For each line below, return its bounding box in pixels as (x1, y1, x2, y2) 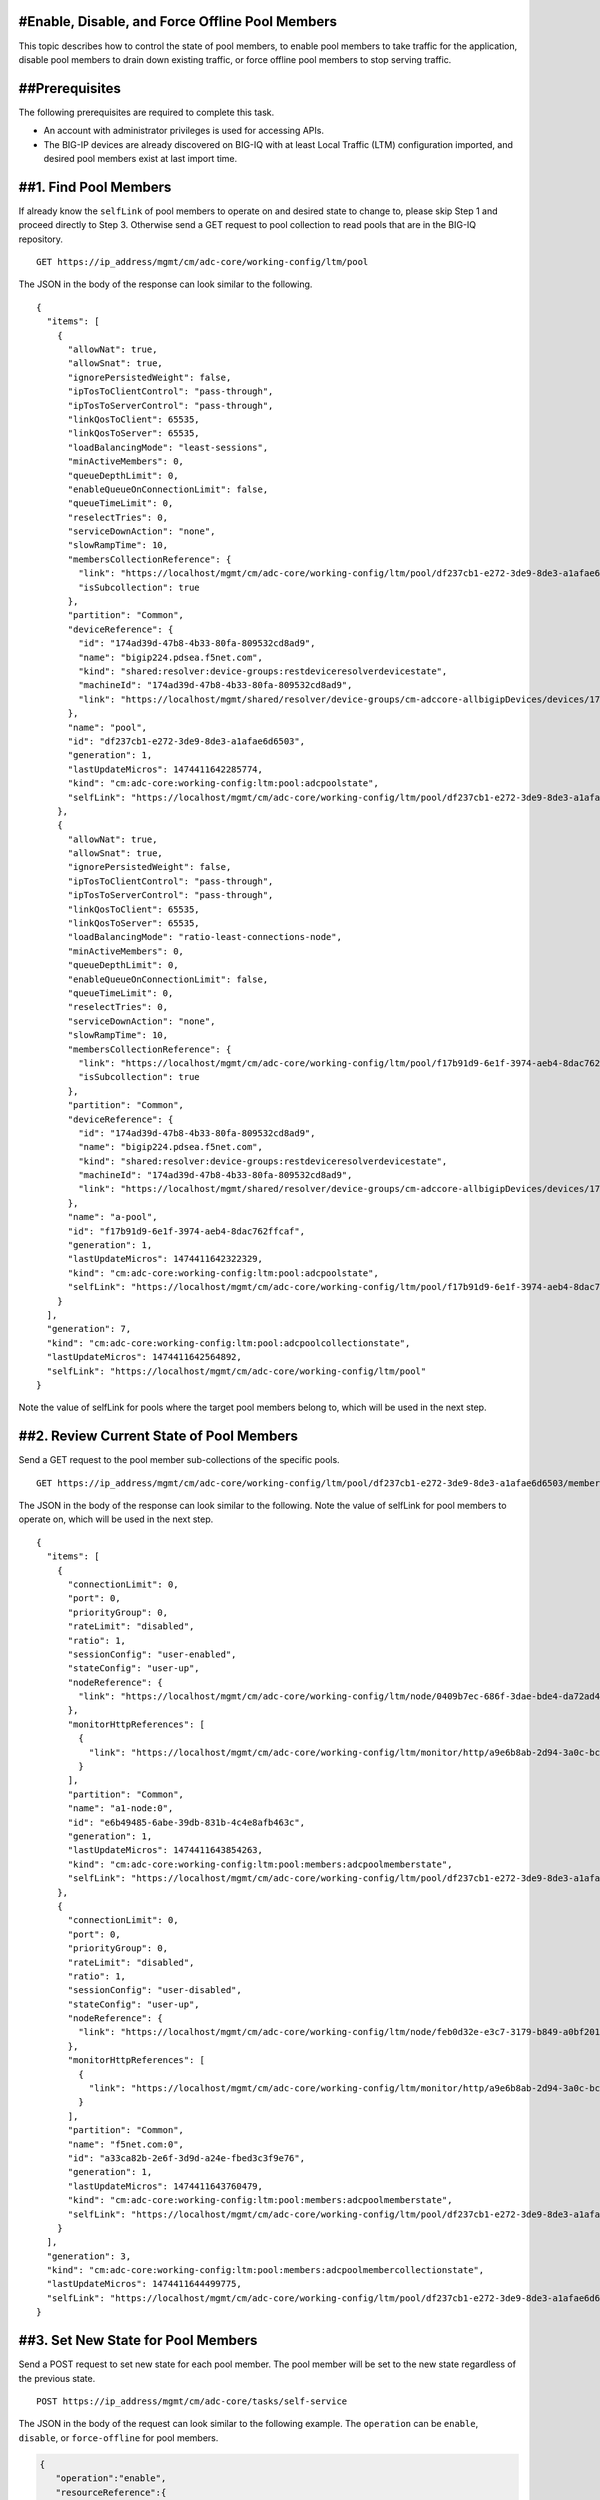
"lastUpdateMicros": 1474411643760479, (67, 2180, 264, 2192)
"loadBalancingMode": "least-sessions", (67, 441, 269, 453)
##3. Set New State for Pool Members (18, 2332, 258, 2349)
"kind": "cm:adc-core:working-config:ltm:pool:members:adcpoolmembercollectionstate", (46, 2265, 485, 2276)
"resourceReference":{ (55, 2486, 167, 2498)
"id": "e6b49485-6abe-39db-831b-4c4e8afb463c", (67, 1816, 305, 1828)
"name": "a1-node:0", (67, 1803, 174, 1814)
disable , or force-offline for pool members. (18, 2431, 219, 2444)
